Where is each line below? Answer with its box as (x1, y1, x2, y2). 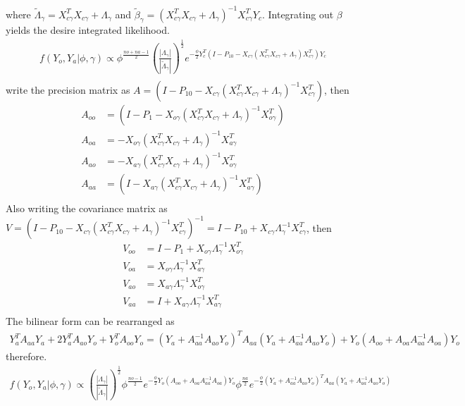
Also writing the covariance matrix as (6, 201, 168, 216)
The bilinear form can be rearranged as (6, 314, 175, 328)
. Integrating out (261, 6, 334, 21)
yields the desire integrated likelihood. (6, 23, 170, 37)
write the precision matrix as (6, 82, 130, 97)
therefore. (6, 349, 47, 364)
